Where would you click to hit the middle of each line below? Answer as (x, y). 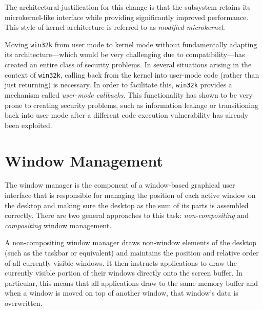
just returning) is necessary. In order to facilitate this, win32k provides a (118, 85)
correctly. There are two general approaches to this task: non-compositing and (127, 215)
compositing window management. (58, 225)
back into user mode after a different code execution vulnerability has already (127, 115)
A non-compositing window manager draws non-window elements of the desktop (131, 242)
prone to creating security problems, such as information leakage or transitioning (131, 105)
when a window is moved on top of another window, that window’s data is (122, 293)
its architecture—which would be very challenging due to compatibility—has (125, 54)
